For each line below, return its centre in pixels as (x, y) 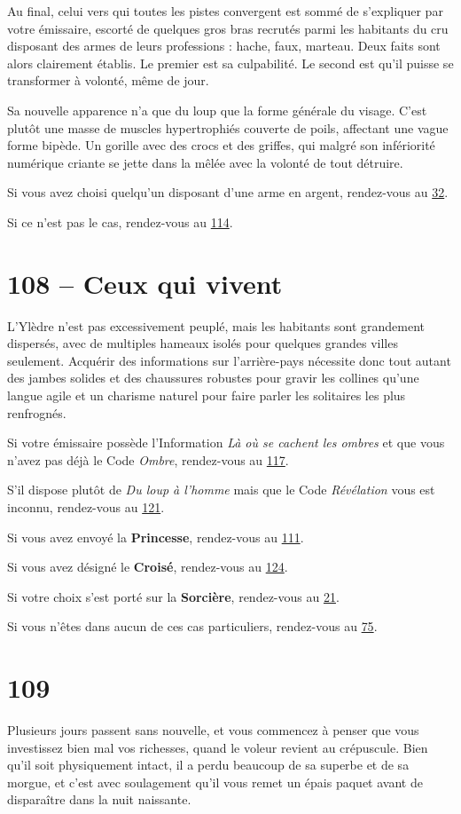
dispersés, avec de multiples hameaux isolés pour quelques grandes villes (203, 343)
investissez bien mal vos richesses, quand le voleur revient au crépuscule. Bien (218, 747)
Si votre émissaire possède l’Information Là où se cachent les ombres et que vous (226, 443)
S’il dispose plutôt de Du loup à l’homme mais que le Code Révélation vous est (221, 490)
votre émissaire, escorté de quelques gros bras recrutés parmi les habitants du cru (228, 28)
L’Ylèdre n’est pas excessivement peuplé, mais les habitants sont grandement (216, 325)
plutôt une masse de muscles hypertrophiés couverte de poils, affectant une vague (228, 127)
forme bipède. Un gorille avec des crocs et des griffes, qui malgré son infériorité (221, 145)
